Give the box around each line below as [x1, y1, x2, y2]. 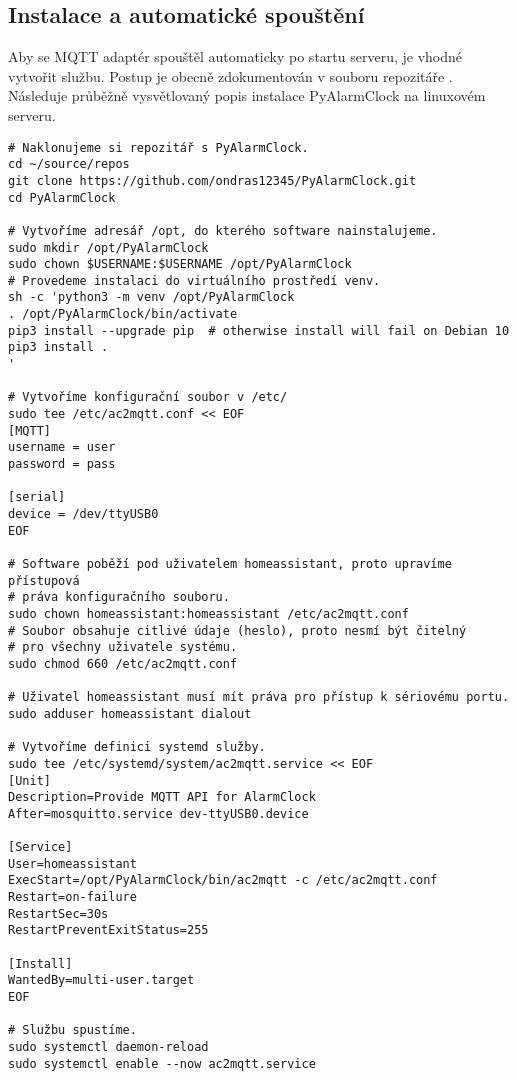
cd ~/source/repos [8, 157, 130, 172]
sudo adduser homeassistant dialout [8, 706, 252, 721]
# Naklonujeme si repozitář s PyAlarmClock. [8, 140, 309, 155]
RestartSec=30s [8, 906, 109, 921]
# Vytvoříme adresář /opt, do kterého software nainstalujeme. [8, 223, 438, 238]
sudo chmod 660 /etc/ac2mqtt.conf [8, 656, 238, 671]
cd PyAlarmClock [8, 190, 116, 205]
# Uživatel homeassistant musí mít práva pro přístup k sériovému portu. [8, 690, 510, 705]
